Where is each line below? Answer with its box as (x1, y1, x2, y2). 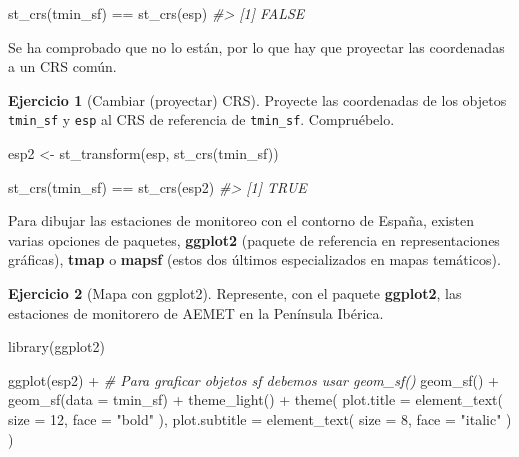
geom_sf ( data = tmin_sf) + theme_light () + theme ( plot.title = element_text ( (8, 389, 503, 410)
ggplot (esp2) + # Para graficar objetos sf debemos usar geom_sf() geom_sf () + (8, 369, 500, 390)
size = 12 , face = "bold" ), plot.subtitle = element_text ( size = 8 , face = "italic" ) (8, 408, 512, 429)
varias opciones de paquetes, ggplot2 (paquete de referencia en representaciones (8, 229, 500, 250)
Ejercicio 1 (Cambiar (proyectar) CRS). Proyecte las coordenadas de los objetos (8, 89, 507, 110)
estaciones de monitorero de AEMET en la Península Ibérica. (8, 302, 384, 323)
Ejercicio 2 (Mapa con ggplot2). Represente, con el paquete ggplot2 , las (8, 283, 462, 303)
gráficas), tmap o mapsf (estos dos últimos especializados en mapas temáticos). (8, 249, 501, 270)
